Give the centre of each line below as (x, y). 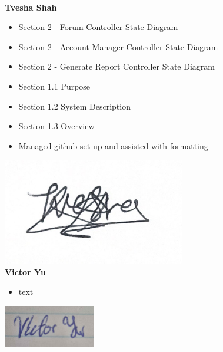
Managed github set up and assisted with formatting (113, 145)
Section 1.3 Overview (56, 126)
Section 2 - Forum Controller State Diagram (98, 27)
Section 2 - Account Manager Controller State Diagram (118, 46)
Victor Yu (25, 272)
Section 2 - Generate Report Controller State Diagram (117, 66)
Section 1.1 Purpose (54, 86)
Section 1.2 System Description (74, 106)
